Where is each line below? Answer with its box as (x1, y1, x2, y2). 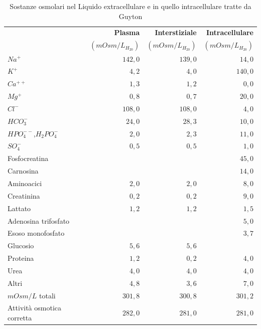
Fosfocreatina (8, 153, 49, 163)
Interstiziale (155, 27, 197, 38)
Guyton (118, 11, 143, 21)
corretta (8, 312, 32, 322)
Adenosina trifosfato (8, 215, 70, 226)
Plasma (114, 27, 140, 38)
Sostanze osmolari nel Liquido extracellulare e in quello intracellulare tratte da (10, 1, 251, 11)
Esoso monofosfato (8, 228, 65, 238)
